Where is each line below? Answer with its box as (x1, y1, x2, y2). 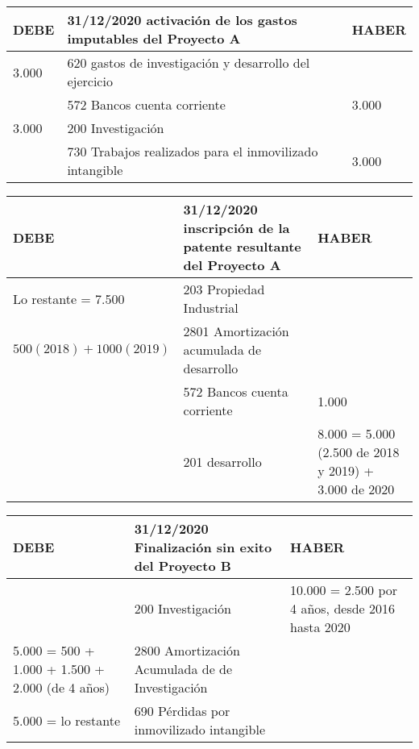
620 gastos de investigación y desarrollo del (67, 53, 310, 72)
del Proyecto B (134, 556, 231, 575)
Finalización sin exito (134, 538, 272, 556)
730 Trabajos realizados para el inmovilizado (67, 142, 318, 160)
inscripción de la (183, 218, 290, 237)
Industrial (183, 298, 239, 317)
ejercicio (67, 72, 113, 90)
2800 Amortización (134, 641, 240, 660)
